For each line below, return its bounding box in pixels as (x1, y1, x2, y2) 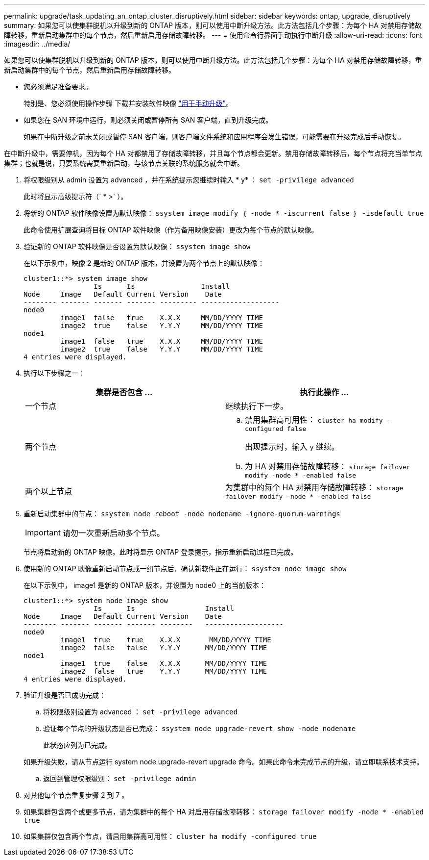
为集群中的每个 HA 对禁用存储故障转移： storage (225, 482, 404, 492)
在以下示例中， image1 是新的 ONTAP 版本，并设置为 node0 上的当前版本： (24, 581, 266, 589)
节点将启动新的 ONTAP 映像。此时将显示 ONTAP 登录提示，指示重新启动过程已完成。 (24, 548, 298, 556)
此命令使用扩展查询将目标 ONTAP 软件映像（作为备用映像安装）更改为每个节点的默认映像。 (24, 226, 318, 234)
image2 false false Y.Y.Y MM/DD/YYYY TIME (60, 644, 267, 652)
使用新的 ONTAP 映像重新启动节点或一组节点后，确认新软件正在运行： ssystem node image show (24, 564, 347, 573)
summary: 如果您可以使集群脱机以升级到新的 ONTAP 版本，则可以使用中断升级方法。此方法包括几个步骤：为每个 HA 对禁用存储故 (4, 21, 422, 29)
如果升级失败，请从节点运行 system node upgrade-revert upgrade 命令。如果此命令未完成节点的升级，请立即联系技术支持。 (24, 758, 424, 766)
